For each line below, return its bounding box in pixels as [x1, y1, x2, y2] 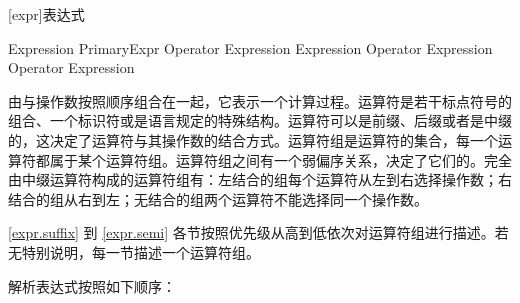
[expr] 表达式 [8, 4, 85, 24]
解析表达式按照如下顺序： [8, 275, 176, 296]
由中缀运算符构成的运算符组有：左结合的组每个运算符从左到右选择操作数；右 [8, 169, 512, 190]
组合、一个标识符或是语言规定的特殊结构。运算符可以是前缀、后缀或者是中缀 [8, 110, 512, 131]
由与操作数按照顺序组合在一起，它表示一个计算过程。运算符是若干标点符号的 [8, 90, 512, 111]
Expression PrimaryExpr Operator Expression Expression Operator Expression [8, 37, 493, 58]
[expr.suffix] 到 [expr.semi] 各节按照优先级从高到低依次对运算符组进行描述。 [8, 222, 495, 243]
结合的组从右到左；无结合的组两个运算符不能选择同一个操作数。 [8, 188, 428, 209]
